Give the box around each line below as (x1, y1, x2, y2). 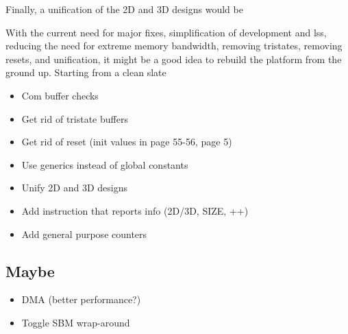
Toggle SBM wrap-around (21, 315, 130, 329)
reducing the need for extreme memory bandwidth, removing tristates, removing (5, 38, 343, 53)
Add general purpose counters (21, 226, 147, 241)
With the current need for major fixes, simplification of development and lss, (5, 25, 327, 39)
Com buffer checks (21, 88, 99, 102)
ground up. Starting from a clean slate (5, 65, 166, 80)
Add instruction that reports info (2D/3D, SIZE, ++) (21, 203, 249, 217)
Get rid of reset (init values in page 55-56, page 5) (21, 134, 232, 149)
